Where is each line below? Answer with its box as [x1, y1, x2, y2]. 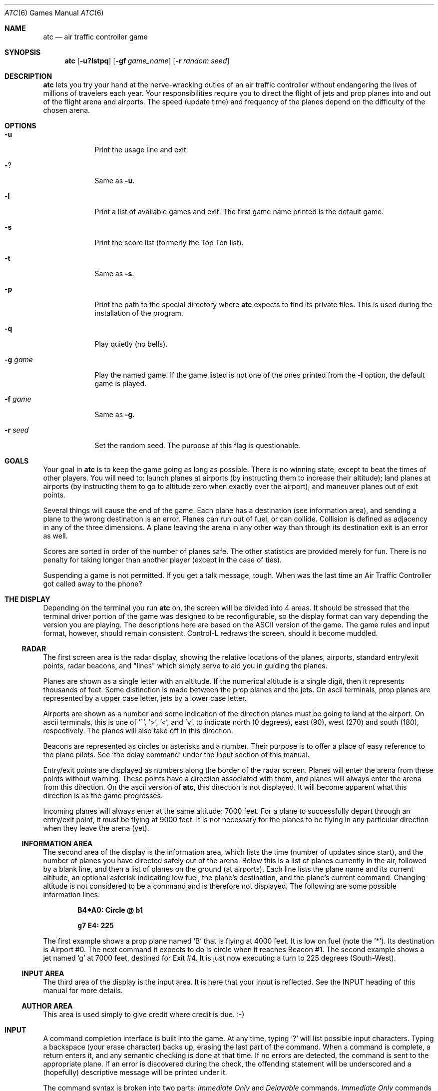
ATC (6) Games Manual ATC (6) [4, 8, 104, 17]
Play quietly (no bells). [94, 340, 168, 348]
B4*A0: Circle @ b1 [77, 906, 143, 914]
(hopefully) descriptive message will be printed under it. [43, 1068, 227, 1077]
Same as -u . [94, 176, 135, 185]
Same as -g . [94, 410, 135, 419]
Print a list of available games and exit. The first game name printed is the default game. [94, 207, 384, 216]
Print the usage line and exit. [94, 145, 188, 154]
